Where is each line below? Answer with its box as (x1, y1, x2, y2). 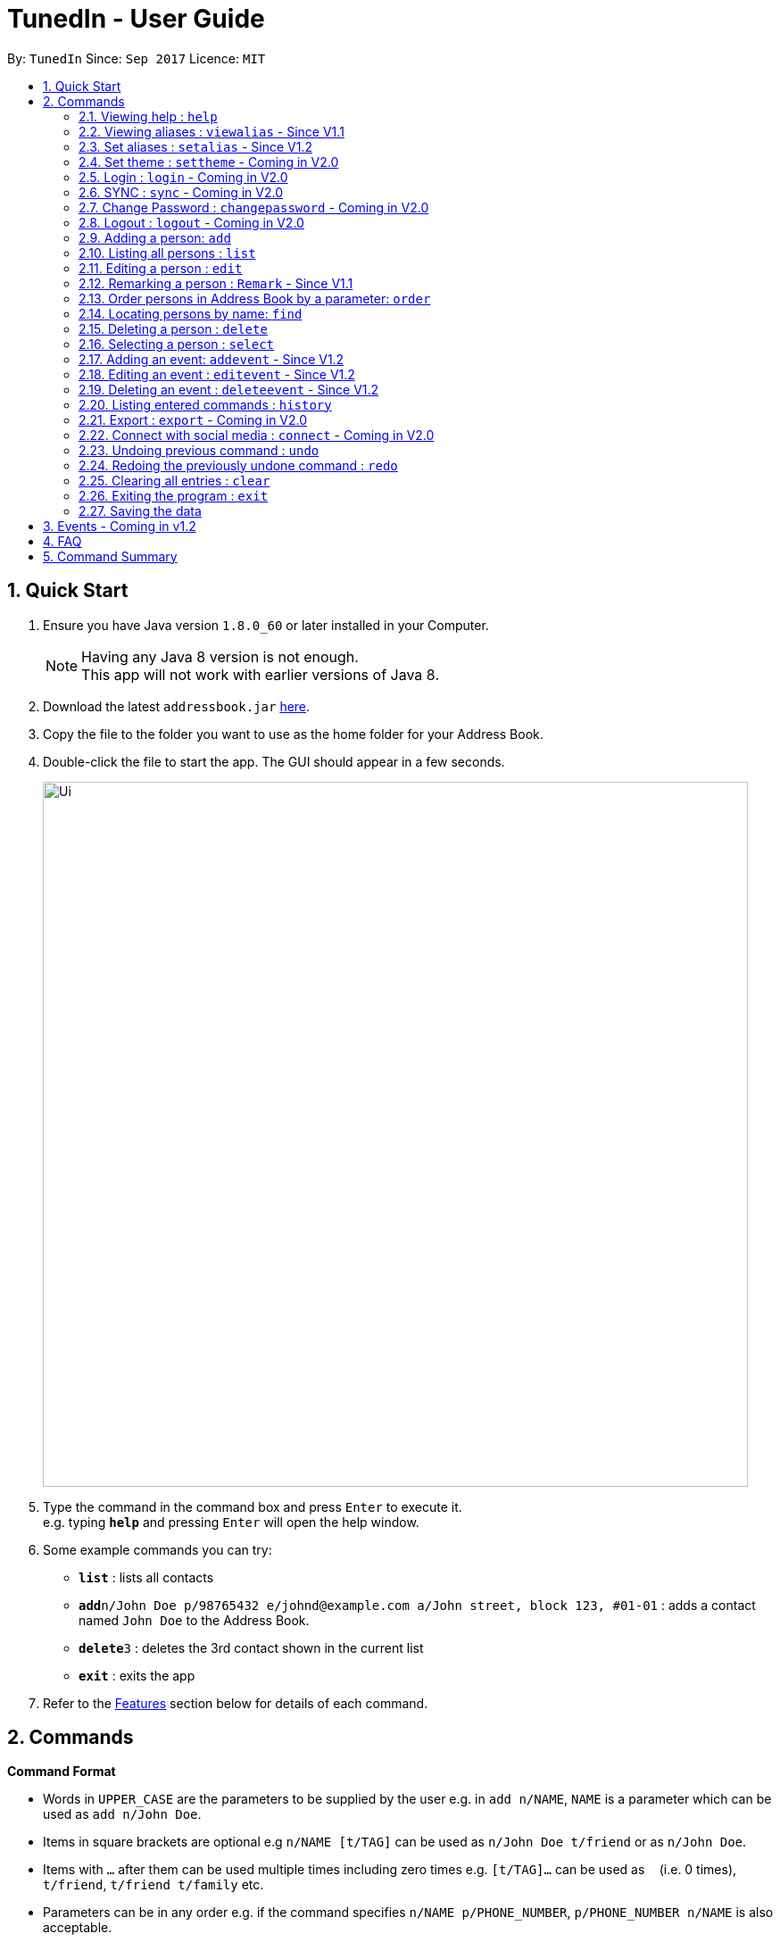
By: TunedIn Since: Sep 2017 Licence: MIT (7, 50, 266, 66)
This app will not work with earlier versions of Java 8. (81, 665, 439, 684)
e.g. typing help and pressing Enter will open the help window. (43, 1514, 419, 1530)
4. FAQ (43, 533, 82, 549)
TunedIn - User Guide (7, 4, 265, 34)
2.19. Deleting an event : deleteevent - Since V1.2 (79, 381, 379, 397)
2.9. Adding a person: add (79, 229, 231, 245)
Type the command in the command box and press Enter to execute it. (43, 1498, 462, 1515)
